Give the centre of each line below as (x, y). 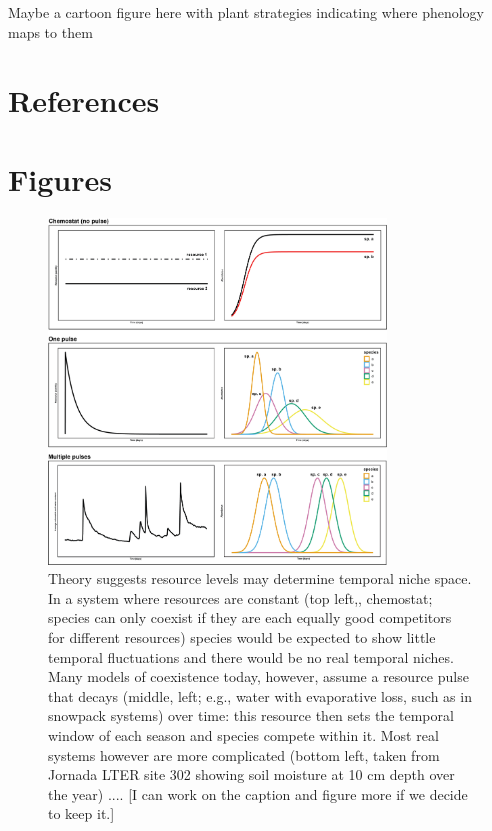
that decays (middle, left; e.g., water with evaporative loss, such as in (260, 695)
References (84, 100)
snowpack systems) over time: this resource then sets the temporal (251, 715)
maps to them (50, 31)
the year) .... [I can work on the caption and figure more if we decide (258, 793)
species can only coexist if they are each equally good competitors (250, 617)
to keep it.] (81, 813)
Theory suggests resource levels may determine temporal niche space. (260, 578)
